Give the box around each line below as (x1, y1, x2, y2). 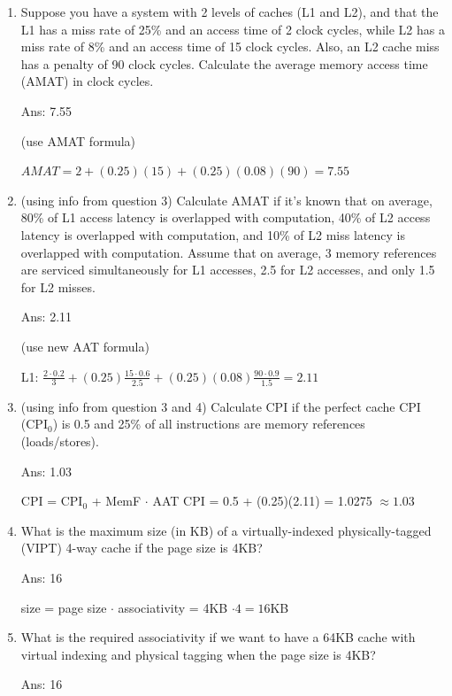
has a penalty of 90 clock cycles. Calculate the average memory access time (20, 54, 428, 73)
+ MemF (91, 491, 142, 510)
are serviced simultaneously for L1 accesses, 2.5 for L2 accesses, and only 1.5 (20, 260, 435, 279)
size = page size (20, 598, 107, 616)
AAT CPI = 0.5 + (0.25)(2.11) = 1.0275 (152, 491, 372, 510)
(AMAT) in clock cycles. (20, 72, 154, 90)
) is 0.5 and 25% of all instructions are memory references (52, 414, 365, 433)
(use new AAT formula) (20, 336, 149, 355)
